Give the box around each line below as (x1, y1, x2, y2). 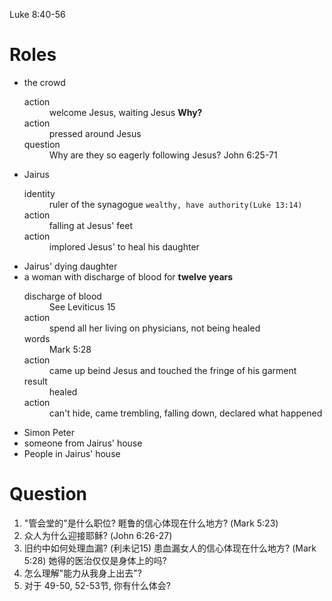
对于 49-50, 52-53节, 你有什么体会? (23, 579, 172, 591)
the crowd (23, 76, 66, 88)
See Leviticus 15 (48, 300, 116, 313)
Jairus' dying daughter (23, 260, 118, 272)
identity (23, 187, 56, 199)
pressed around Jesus (48, 127, 142, 139)
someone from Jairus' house (23, 437, 143, 449)
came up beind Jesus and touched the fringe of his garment (48, 364, 297, 376)
